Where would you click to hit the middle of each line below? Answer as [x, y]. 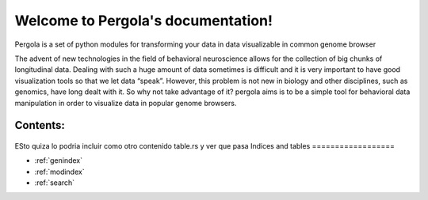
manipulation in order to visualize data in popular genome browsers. [126, 103]
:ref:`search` [55, 183]
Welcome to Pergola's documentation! [144, 21]
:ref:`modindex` [59, 172]
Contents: [40, 125]
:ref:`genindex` [59, 160]
